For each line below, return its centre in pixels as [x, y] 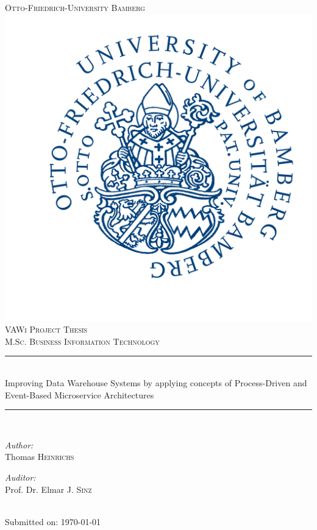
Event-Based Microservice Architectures [80, 394]
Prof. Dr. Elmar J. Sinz [48, 489]
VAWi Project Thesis [46, 329]
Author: [19, 444]
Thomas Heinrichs [40, 457]
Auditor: [20, 477]
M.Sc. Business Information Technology [82, 341]
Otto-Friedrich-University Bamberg [75, 7]
